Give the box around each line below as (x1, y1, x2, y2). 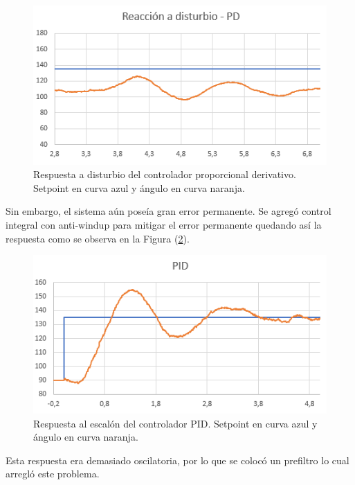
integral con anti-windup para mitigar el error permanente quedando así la (6, 218, 322, 231)
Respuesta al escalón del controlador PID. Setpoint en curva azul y (33, 416, 318, 430)
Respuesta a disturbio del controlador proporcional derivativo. (33, 167, 296, 182)
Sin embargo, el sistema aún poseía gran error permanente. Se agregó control (6, 204, 331, 218)
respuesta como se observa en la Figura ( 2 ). (6, 231, 190, 245)
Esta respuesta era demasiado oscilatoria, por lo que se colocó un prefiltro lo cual (6, 452, 349, 467)
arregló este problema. (6, 466, 100, 481)
